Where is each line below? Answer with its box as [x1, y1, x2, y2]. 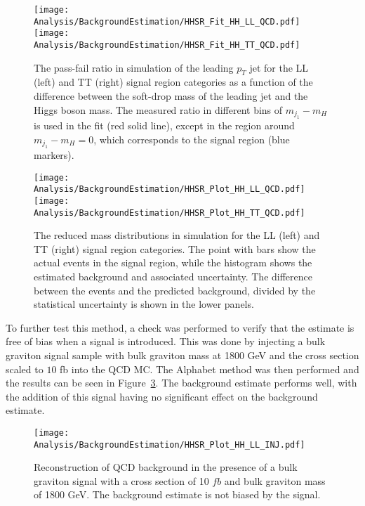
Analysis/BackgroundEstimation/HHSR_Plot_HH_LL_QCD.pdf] [34, 184, 305, 195]
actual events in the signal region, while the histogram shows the [34, 255, 312, 270]
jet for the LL [249, 60, 309, 74]
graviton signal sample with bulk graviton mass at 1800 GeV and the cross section [6, 347, 359, 362]
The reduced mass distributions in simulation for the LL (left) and [34, 228, 320, 242]
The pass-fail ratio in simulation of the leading [34, 60, 234, 74]
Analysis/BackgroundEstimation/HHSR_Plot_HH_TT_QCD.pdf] [34, 207, 305, 218]
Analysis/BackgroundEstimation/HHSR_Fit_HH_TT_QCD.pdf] [34, 39, 300, 50]
